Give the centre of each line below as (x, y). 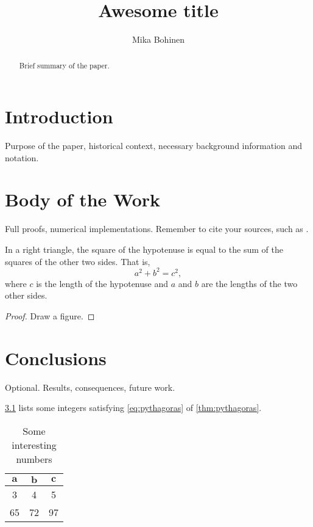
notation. (22, 157)
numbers (34, 459)
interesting (34, 445)
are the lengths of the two (249, 283)
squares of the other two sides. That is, (78, 261)
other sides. (26, 295)
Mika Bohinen (158, 39)
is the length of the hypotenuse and (102, 283)
